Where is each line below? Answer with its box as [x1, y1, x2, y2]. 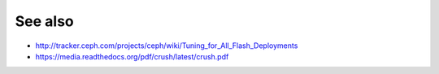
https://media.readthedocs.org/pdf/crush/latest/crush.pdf [35, 51, 229, 61]
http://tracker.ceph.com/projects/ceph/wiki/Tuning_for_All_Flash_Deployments [35, 41, 298, 50]
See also [15, 12, 75, 30]
